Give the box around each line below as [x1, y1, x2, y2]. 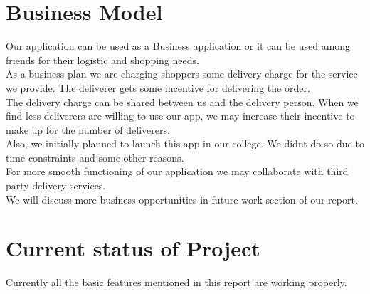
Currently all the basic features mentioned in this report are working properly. [6, 275, 347, 290]
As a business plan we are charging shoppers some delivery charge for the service [6, 66, 358, 81]
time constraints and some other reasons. [6, 149, 184, 164]
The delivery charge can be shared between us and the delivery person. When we [6, 94, 359, 109]
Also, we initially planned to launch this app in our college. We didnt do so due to [6, 136, 364, 151]
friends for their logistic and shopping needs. [6, 52, 199, 67]
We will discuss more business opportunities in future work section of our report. [6, 191, 358, 206]
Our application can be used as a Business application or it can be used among [6, 38, 351, 53]
